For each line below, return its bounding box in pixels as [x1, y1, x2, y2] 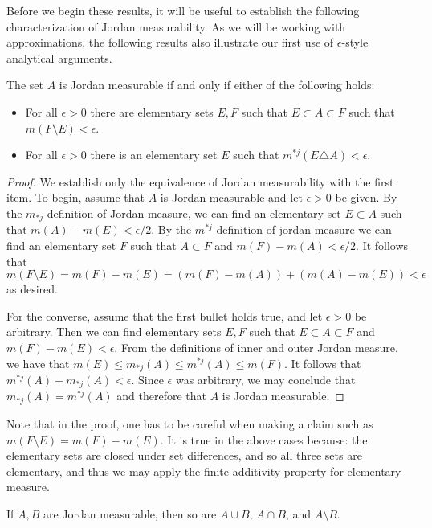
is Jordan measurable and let [160, 189, 303, 206]
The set [6, 76, 43, 93]
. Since [131, 371, 164, 387]
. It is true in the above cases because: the [160, 431, 368, 448]
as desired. [6, 280, 58, 297]
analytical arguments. [6, 49, 112, 66]
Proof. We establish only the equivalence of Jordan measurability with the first [6, 173, 394, 190]
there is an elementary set [90, 146, 218, 163]
